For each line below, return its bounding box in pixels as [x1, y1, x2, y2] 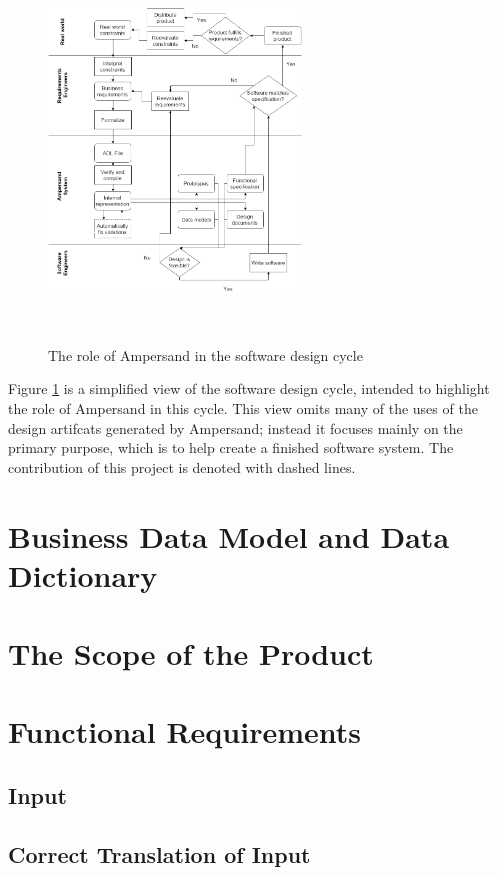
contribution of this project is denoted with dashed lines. [8, 456, 356, 477]
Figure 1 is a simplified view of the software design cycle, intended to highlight [8, 378, 490, 399]
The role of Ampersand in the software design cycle [48, 344, 363, 365]
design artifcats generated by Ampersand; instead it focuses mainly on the [8, 417, 463, 438]
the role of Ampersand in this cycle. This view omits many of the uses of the [8, 397, 478, 418]
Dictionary [8, 554, 158, 595]
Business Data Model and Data [8, 515, 450, 556]
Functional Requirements [8, 711, 361, 752]
